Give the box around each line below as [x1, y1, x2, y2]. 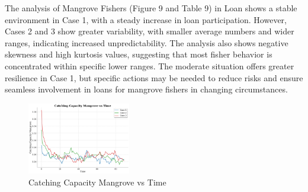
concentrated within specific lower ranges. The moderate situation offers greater [5, 59, 294, 72]
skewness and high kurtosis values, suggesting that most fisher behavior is [5, 48, 272, 60]
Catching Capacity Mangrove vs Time [28, 175, 166, 188]
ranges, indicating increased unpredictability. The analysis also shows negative [5, 36, 288, 49]
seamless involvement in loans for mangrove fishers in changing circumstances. [5, 83, 288, 95]
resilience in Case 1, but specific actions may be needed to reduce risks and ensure [5, 71, 303, 84]
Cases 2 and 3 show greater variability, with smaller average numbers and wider [5, 25, 294, 37]
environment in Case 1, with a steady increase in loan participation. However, [5, 13, 287, 25]
